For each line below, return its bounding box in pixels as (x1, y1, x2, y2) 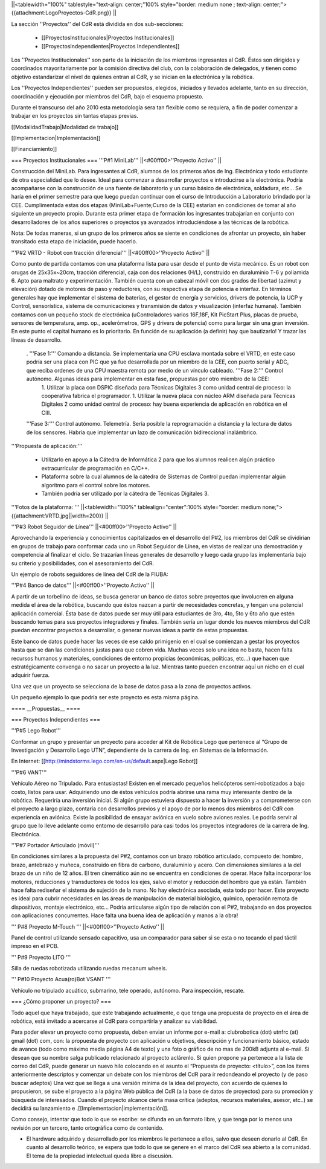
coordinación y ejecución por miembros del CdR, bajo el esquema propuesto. (11, 92, 203, 100)
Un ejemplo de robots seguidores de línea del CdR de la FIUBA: (11, 571, 168, 578)
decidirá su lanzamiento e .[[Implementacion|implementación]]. (11, 1104, 169, 1112)
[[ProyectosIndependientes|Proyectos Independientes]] (41, 42, 180, 50)
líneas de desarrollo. (11, 336, 62, 344)
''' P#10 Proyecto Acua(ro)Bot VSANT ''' (11, 976, 111, 983)
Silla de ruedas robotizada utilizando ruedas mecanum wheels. (11, 965, 167, 972)
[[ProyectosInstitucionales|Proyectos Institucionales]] (41, 34, 174, 42)
